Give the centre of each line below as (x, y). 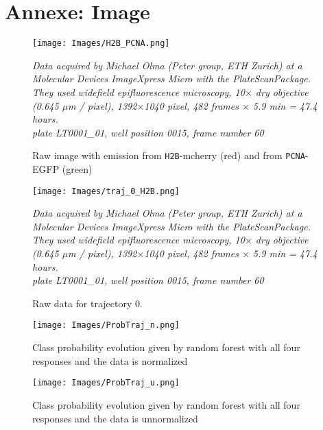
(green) (77, 169)
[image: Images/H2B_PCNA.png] (101, 44)
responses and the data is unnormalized (115, 418)
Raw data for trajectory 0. (87, 303)
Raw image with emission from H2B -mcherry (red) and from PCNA (169, 155)
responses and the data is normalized (110, 360)
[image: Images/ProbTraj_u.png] (106, 383)
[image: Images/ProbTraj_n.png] (106, 325)
